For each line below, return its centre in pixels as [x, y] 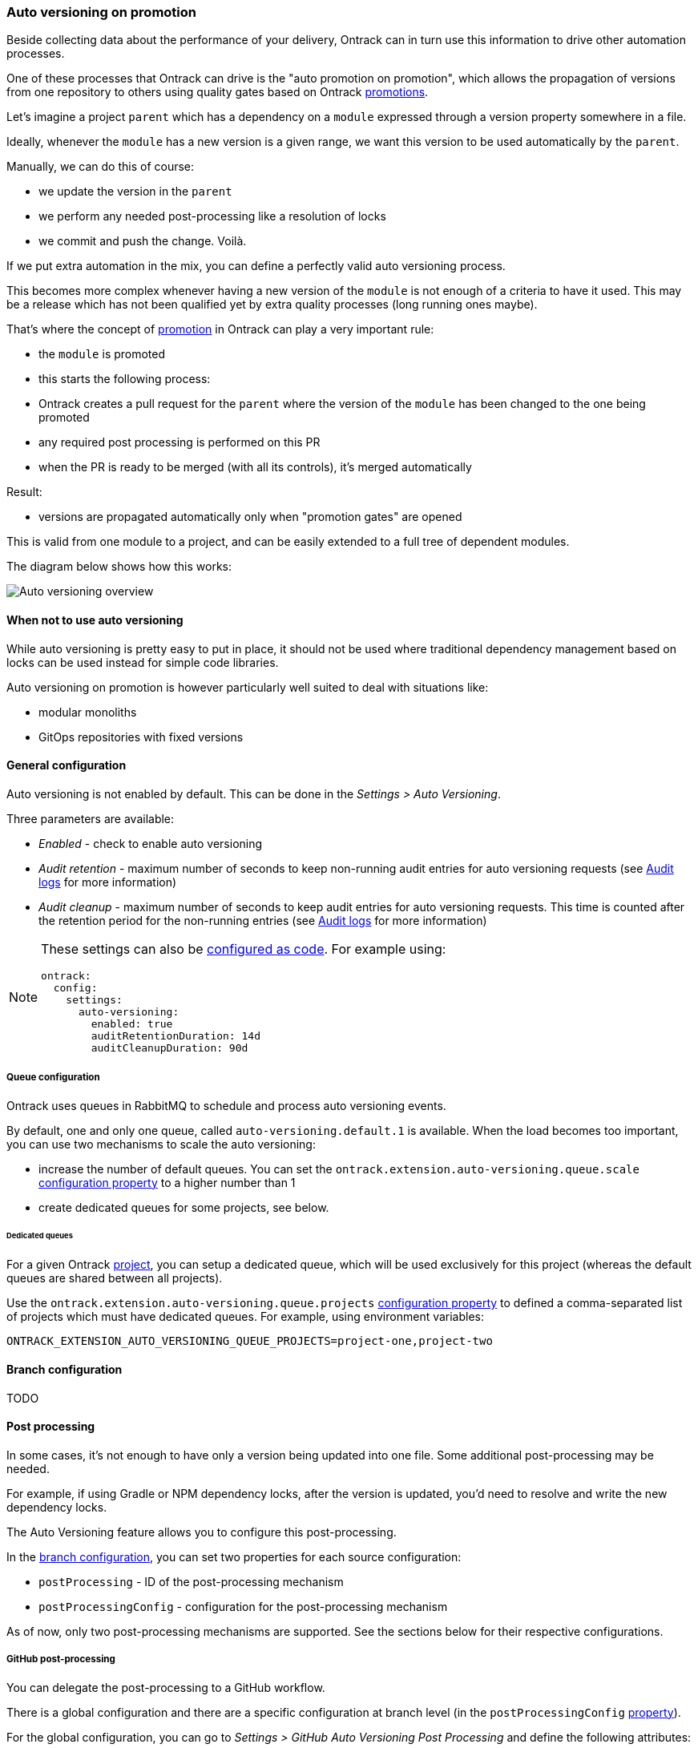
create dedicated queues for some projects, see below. [184, 1207]
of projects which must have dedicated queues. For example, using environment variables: [246, 1317]
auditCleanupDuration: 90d [169, 1048]
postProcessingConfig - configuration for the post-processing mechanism [243, 1606]
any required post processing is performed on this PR [180, 442]
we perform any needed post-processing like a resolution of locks [212, 216]
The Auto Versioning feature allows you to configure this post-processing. [202, 1532]
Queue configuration [53, 1078]
